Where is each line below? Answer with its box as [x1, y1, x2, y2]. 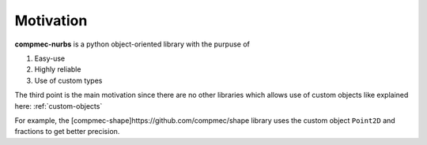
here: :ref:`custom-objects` [14, 101, 103, 110]
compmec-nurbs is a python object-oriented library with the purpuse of [14, 39, 251, 49]
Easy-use [34, 54, 66, 63]
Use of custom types [34, 76, 103, 85]
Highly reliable [34, 65, 81, 74]
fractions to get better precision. [14, 127, 120, 136]
